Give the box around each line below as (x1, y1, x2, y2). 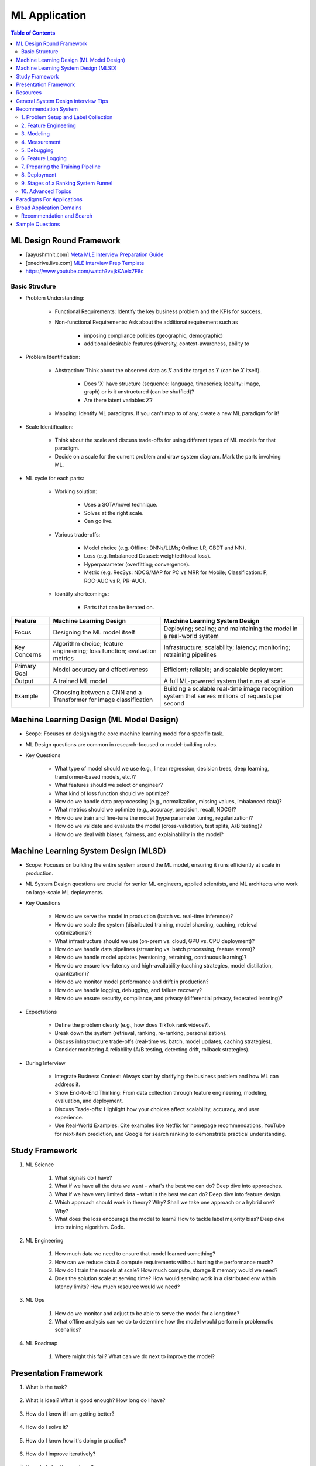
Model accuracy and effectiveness (53, 666, 149, 674)
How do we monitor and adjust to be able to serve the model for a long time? (54, 1309, 240, 1316)
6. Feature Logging (21, 155, 67, 162)
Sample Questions (16, 220, 60, 228)
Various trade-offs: (54, 531, 101, 538)
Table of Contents (11, 29, 56, 36)
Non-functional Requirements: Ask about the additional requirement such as (54, 318, 238, 325)
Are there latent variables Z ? (84, 396, 153, 403)
